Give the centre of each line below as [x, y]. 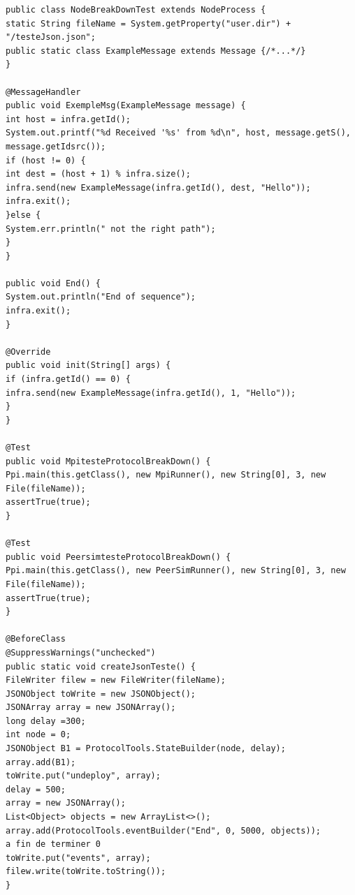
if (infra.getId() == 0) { [68, 379]
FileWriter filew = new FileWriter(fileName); [116, 680]
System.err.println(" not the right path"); [111, 229]
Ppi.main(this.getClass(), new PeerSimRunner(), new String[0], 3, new [176, 571]
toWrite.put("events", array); [78, 858]
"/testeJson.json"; [51, 37]
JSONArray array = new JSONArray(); [91, 708]
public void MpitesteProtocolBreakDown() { [108, 461]
